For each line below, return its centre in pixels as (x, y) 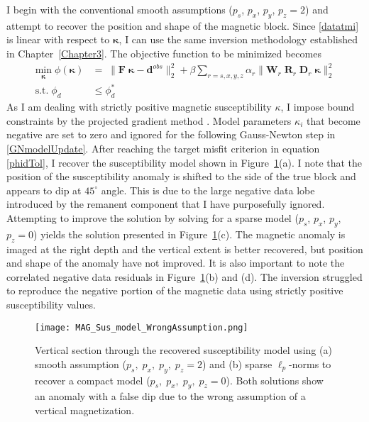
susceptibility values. (51, 304)
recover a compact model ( (93, 380)
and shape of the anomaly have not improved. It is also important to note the (176, 263)
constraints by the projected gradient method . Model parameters (149, 120)
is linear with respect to (58, 39)
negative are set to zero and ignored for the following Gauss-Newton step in (171, 134)
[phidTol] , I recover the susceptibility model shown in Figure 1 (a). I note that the (184, 162)
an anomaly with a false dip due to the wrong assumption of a (170, 396)
